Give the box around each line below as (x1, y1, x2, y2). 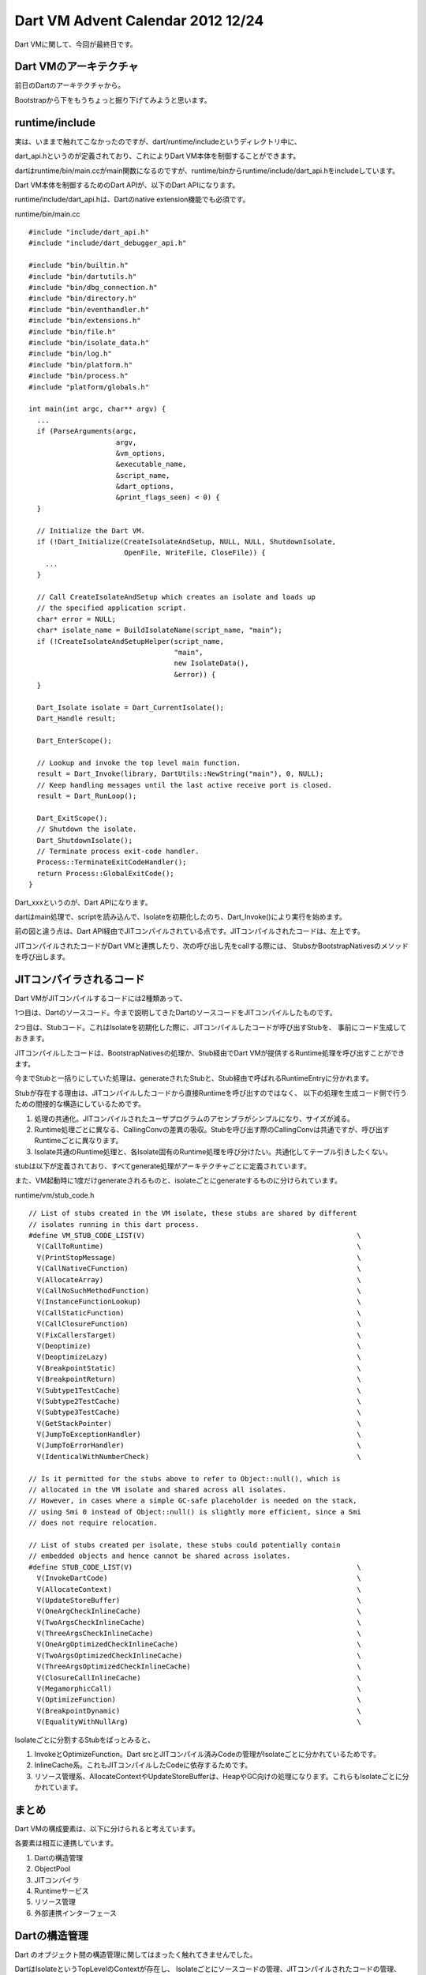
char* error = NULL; (36, 615, 117, 623)
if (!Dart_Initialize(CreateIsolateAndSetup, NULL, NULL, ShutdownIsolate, (36, 537, 337, 547)
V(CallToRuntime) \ (36, 1242, 362, 1251)
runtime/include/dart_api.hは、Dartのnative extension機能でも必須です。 (14, 194, 250, 205)
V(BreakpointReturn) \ (36, 1375, 362, 1384)
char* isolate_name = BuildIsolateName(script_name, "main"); (36, 626, 283, 635)
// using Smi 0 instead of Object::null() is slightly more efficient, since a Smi (28, 1507, 362, 1516)
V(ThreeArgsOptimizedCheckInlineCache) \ (36, 1662, 362, 1671)
